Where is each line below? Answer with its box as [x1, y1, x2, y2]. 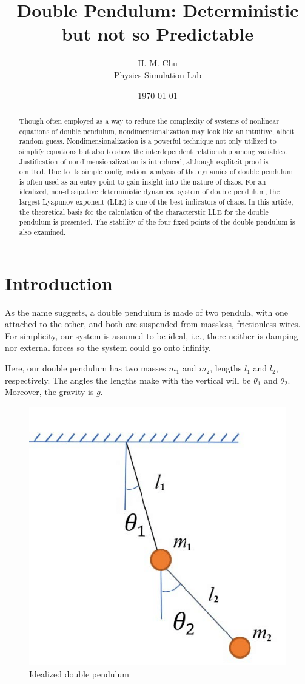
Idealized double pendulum [29, 668, 129, 680]
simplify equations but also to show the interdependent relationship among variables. [19, 146, 287, 156]
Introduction [5, 270, 113, 295]
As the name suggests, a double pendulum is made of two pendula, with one [5, 305, 289, 318]
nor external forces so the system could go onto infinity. [5, 341, 211, 354]
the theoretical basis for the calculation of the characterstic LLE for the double [19, 206, 269, 217]
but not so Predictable [61, 21, 254, 46]
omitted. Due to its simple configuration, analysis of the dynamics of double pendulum [19, 166, 293, 177]
